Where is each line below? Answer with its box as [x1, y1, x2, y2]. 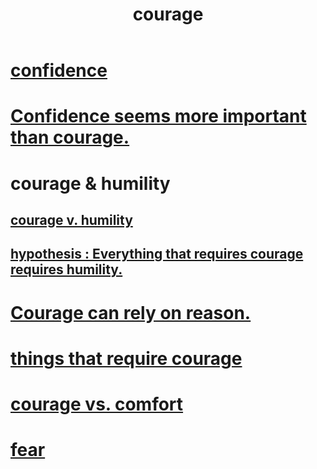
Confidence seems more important [10, 105, 307, 128]
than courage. [10, 126, 130, 149]
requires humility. [10, 261, 123, 278]
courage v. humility [10, 211, 133, 228]
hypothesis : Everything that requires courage [10, 246, 304, 263]
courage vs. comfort [10, 393, 184, 415]
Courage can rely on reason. [10, 301, 252, 324]
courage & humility [10, 172, 171, 195]
